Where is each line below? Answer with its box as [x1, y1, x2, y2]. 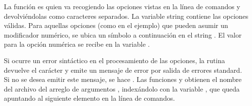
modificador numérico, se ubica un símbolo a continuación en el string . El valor [4, 29, 242, 40]
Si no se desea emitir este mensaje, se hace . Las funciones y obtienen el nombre [4, 74, 242, 84]
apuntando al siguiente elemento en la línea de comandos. [4, 93, 175, 103]
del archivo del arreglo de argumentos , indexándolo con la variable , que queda [4, 83, 240, 93]
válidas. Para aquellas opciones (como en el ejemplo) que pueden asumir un [4, 20, 228, 30]
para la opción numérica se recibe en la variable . [4, 39, 150, 49]
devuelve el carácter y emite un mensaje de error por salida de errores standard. [4, 65, 242, 75]
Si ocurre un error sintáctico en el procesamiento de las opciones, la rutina [4, 55, 225, 65]
